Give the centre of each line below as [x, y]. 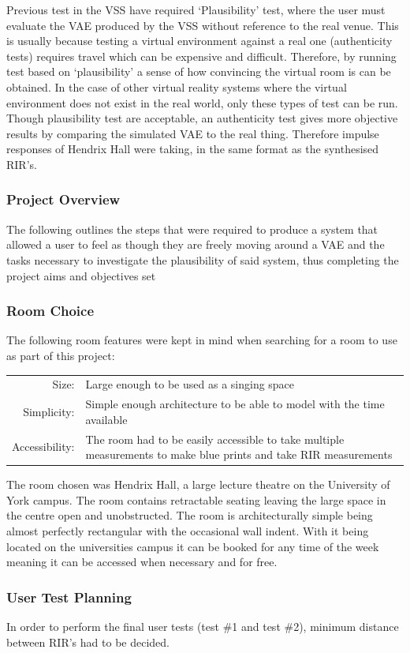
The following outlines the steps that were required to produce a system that [192, 229]
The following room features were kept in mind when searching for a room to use [202, 340]
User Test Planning [69, 597]
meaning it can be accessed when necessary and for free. [142, 562]
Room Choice [50, 311]
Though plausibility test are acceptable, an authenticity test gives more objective [202, 118]
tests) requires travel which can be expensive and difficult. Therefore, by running [201, 56]
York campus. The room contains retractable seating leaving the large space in [196, 499]
